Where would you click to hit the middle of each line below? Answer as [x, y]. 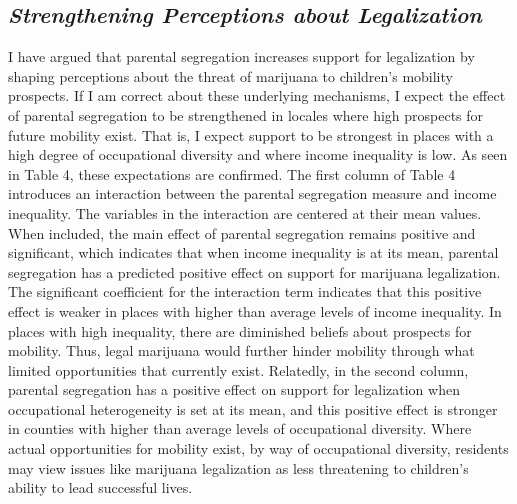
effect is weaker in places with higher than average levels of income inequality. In [255, 310]
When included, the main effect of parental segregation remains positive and [242, 232]
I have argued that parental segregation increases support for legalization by [241, 56]
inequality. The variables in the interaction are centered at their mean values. [245, 212]
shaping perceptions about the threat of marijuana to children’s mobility [230, 75]
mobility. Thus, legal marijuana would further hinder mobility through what [241, 350]
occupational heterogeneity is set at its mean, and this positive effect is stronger [253, 408]
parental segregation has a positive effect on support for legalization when [234, 389]
